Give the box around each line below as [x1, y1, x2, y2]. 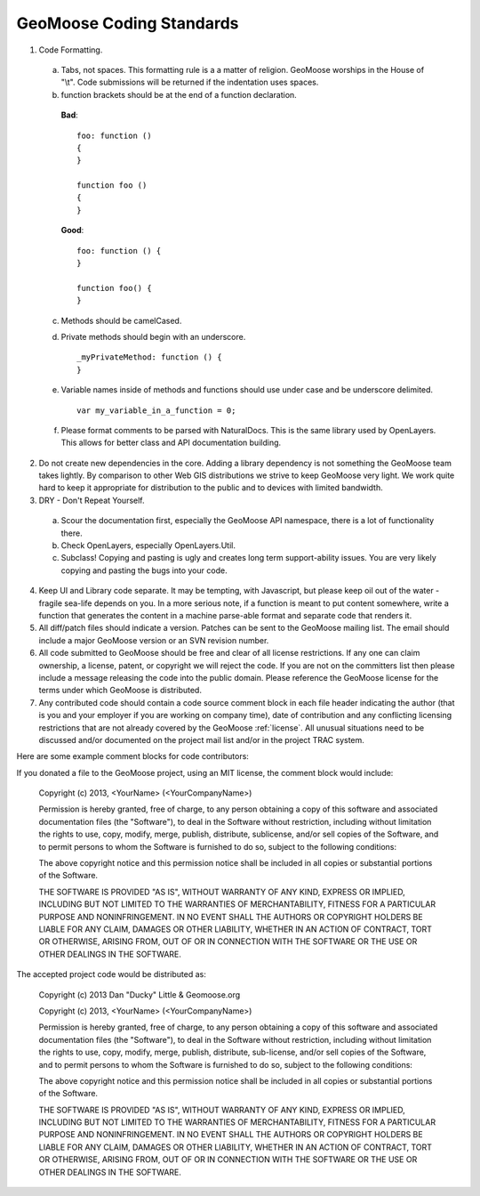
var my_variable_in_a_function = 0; [76, 405, 236, 416]
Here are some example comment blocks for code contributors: [16, 751, 249, 762]
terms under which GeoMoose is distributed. [38, 685, 202, 696]
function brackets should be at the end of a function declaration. [60, 89, 297, 100]
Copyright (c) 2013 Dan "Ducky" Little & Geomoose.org [38, 989, 241, 1000]
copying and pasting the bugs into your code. [60, 565, 228, 576]
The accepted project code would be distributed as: [16, 969, 206, 980]
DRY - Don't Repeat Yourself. [38, 495, 146, 505]
